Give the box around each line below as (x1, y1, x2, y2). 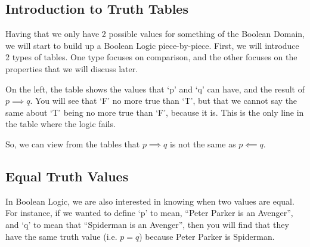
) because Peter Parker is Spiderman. (139, 230, 275, 242)
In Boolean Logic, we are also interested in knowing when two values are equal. (5, 194, 294, 207)
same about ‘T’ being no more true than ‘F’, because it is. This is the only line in (5, 106, 304, 118)
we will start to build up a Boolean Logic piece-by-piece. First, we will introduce (5, 39, 299, 51)
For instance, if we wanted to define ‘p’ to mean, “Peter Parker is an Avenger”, (5, 206, 293, 219)
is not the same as (170, 137, 236, 150)
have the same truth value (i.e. (5, 230, 117, 242)
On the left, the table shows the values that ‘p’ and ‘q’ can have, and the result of (5, 82, 305, 95)
